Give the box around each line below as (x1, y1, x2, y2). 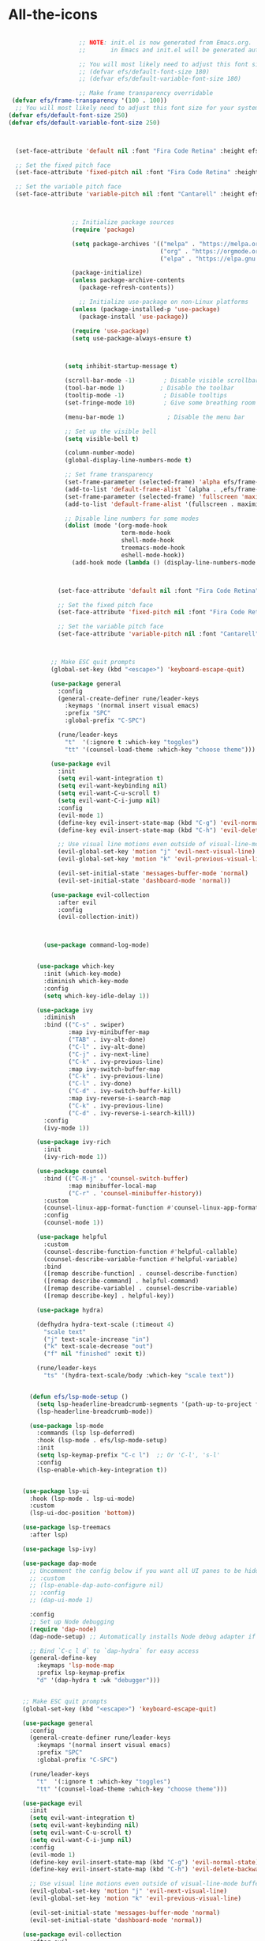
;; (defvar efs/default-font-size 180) (78, 67, 211, 76)
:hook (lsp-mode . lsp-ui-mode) (28, 1495, 136, 1502)
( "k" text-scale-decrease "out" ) (43, 1343, 154, 1350)
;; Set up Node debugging (28, 1617, 114, 1626)
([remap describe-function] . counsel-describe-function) (43, 1270, 238, 1278)
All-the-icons (8, 6, 99, 24)
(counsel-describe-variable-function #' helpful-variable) (43, 1255, 238, 1263)
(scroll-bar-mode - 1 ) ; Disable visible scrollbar (64, 377, 259, 385)
